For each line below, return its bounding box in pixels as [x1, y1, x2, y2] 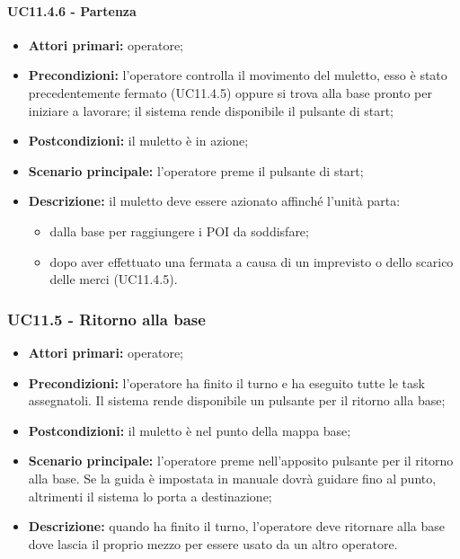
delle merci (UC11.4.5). [49, 270, 178, 288]
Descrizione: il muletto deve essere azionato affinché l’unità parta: [28, 191, 401, 210]
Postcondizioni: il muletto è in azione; [28, 131, 249, 150]
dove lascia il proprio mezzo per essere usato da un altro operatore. [28, 534, 398, 553]
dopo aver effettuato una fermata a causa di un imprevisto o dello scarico [49, 252, 454, 271]
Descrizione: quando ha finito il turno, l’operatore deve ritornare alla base [28, 517, 445, 536]
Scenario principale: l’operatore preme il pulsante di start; [28, 161, 364, 180]
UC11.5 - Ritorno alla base [7, 307, 206, 330]
